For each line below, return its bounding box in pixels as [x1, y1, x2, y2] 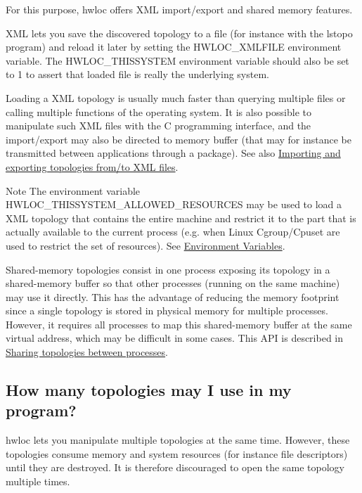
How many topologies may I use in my [6, 379, 292, 401]
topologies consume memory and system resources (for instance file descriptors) [6, 446, 348, 461]
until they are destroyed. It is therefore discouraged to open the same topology [6, 460, 344, 475]
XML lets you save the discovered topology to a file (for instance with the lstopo [6, 25, 353, 40]
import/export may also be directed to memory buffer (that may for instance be [6, 132, 351, 146]
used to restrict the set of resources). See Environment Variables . [6, 238, 285, 252]
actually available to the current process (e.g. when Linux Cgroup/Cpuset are [6, 224, 340, 239]
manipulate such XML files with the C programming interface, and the [6, 118, 311, 133]
